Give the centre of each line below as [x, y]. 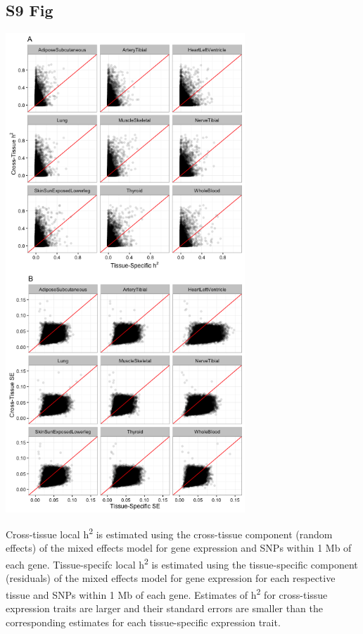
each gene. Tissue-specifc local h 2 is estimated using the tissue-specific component [182, 563]
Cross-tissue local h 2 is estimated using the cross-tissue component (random [169, 533]
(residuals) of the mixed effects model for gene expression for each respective [171, 578]
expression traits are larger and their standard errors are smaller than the [164, 608]
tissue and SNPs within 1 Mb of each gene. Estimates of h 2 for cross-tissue [167, 593]
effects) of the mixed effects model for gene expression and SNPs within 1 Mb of [179, 548]
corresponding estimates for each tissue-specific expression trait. [143, 622]
